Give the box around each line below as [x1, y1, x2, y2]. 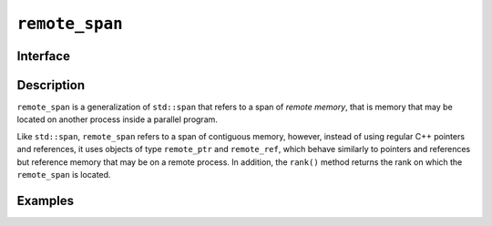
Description [16, 77, 86, 93]
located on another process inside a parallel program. [16, 114, 219, 125]
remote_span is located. [16, 169, 111, 180]
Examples [16, 192, 75, 209]
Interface [16, 48, 70, 64]
